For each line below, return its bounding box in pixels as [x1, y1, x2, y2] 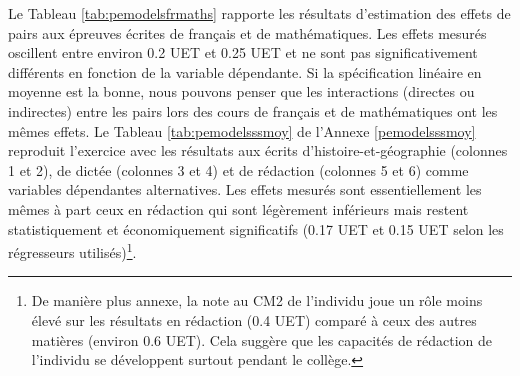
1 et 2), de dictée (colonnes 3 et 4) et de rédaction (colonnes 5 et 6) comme [8, 159, 469, 180]
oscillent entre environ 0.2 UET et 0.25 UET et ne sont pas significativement [8, 42, 478, 63]
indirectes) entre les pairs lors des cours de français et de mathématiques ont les [8, 100, 498, 121]
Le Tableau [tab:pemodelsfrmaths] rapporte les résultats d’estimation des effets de [8, 3, 511, 23]
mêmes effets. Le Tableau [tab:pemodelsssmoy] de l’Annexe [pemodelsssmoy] [8, 120, 476, 141]
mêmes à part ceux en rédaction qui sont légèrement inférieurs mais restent [8, 198, 469, 219]
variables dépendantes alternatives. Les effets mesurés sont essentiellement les [8, 179, 482, 200]
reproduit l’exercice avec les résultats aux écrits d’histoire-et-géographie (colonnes [8, 140, 508, 161]
